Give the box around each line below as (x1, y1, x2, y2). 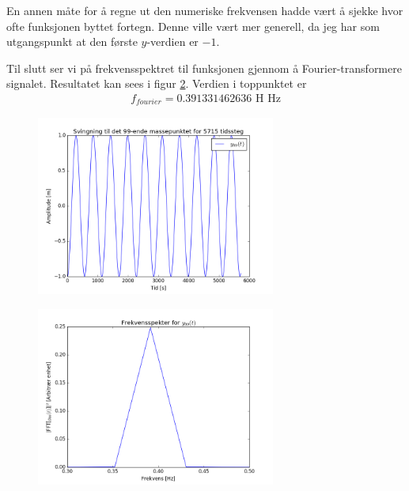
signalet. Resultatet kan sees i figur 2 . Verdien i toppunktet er (6, 75, 307, 92)
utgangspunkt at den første (6, 33, 138, 50)
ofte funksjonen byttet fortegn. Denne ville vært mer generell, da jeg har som (6, 17, 380, 34)
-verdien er (146, 33, 199, 50)
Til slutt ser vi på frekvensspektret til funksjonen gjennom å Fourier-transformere (6, 59, 402, 76)
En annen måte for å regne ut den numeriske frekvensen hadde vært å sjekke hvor (6, 2, 403, 18)
